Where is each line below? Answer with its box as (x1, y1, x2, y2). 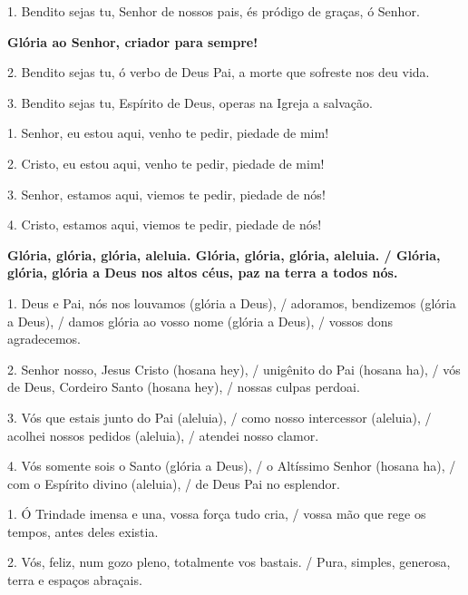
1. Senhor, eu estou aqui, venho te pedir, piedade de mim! (7, 123, 329, 142)
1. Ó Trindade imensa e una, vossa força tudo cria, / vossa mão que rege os (7, 504, 426, 523)
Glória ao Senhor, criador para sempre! (7, 32, 258, 51)
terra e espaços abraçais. (7, 571, 142, 590)
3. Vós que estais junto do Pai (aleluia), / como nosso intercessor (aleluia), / (7, 407, 432, 426)
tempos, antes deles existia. (7, 522, 159, 541)
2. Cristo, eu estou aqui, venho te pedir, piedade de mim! (7, 153, 325, 172)
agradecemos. (7, 329, 81, 348)
